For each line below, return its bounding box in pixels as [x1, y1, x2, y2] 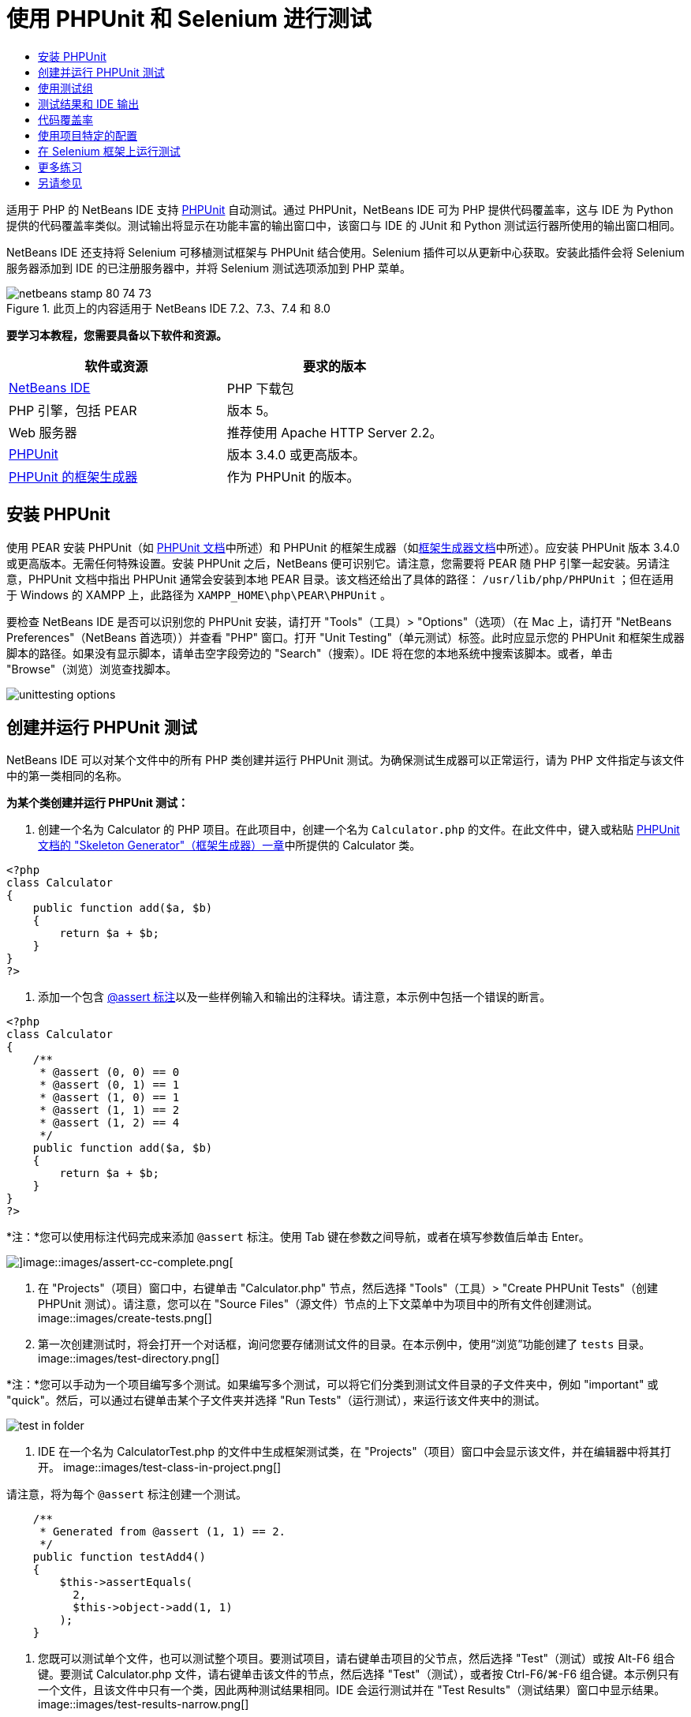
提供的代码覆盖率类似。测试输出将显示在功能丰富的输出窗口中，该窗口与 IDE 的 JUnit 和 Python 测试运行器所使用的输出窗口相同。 [6, 218, 682, 232]
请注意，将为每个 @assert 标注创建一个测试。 [6, 1487, 247, 1501]
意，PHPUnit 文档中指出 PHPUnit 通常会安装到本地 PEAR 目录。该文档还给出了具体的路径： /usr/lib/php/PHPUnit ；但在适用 [6, 572, 674, 586]
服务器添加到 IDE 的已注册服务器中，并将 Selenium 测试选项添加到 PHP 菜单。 [6, 261, 412, 275]
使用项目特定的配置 [38, 128, 137, 142]
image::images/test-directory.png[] [38, 1351, 220, 1366]
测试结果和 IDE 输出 [38, 96, 140, 111]
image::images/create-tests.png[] [38, 1311, 212, 1325]
